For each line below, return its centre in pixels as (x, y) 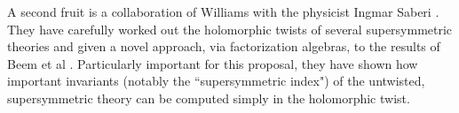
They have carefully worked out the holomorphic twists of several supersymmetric (230, 29)
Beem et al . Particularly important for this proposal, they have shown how (213, 63)
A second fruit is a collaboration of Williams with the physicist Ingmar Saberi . (223, 11)
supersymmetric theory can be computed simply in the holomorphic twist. (209, 98)
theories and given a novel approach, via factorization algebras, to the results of (224, 46)
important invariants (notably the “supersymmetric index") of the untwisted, (216, 81)
